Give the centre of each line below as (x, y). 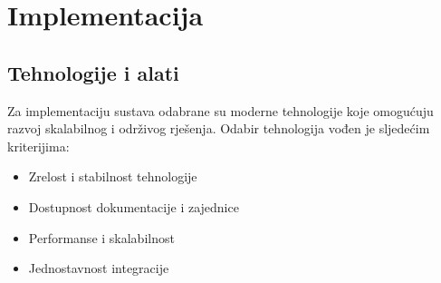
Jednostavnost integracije (99, 268)
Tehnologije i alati (93, 72)
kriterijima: (38, 146)
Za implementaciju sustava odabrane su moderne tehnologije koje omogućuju (220, 110)
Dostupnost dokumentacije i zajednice (134, 206)
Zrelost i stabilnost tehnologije (113, 176)
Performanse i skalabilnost (101, 237)
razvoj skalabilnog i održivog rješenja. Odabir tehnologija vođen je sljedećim (219, 128)
